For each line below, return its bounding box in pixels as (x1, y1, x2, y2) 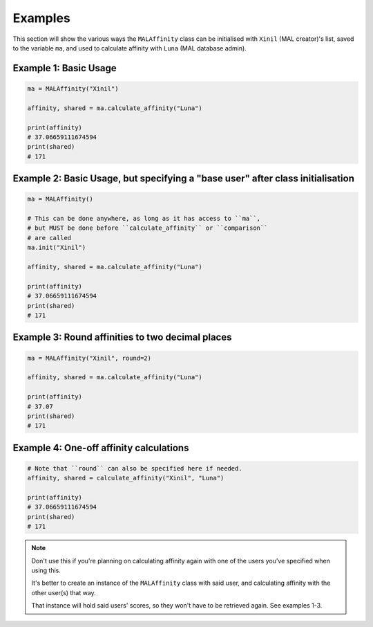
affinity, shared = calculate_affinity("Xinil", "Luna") (27, 474, 224, 482)
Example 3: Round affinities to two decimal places (12, 331, 232, 343)
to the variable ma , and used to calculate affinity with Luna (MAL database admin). (12, 44, 247, 52)
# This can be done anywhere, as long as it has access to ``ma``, (27, 215, 261, 223)
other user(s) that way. (31, 588, 96, 597)
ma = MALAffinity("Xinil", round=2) (27, 354, 152, 362)
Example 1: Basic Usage (12, 62, 117, 74)
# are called (27, 234, 72, 242)
